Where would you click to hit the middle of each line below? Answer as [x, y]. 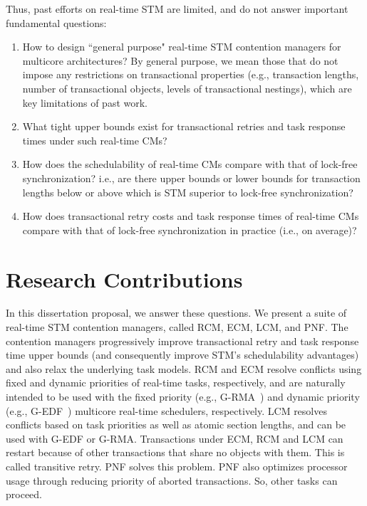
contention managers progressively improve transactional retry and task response [182, 341]
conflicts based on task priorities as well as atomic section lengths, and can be [176, 425]
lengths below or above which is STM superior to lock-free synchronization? [188, 192]
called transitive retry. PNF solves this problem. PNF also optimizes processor [177, 466]
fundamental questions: [56, 22]
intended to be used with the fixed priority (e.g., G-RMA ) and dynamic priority [183, 396]
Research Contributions [124, 279]
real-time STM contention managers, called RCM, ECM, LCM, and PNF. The [177, 327]
